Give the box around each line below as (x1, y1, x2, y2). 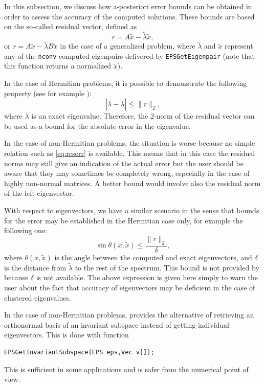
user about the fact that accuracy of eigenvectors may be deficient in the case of (4, 282, 255, 293)
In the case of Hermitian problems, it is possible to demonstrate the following (4, 78, 247, 88)
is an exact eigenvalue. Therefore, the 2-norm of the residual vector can (31, 110, 255, 121)
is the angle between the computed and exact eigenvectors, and (54, 252, 252, 262)
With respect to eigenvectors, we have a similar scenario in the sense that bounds (4, 205, 259, 215)
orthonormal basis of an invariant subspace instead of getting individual (4, 319, 230, 330)
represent (224, 40, 253, 51)
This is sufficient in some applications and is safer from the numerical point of (4, 364, 249, 374)
